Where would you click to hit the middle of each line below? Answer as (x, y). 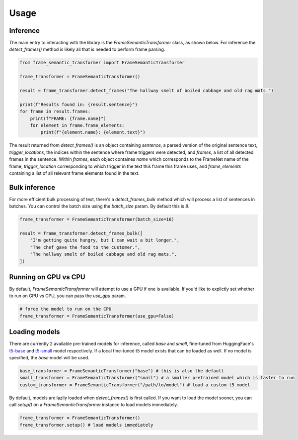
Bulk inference (32, 187)
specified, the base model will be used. (49, 358)
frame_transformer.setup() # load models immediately (86, 425)
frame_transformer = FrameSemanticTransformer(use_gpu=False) (97, 316)
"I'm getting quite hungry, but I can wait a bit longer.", (105, 240)
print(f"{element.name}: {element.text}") (93, 132)
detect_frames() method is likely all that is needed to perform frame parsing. (87, 49)
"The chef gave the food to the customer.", (85, 247)
